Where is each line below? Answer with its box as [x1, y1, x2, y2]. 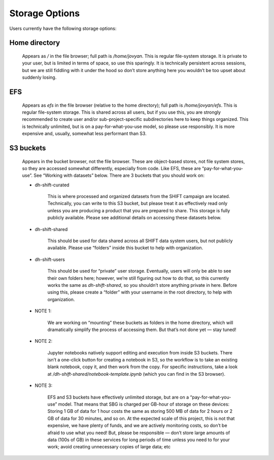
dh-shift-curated [35, 182, 70, 188]
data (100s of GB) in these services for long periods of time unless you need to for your [47, 437, 230, 443]
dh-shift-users [35, 256, 65, 262]
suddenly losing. [22, 74, 57, 81]
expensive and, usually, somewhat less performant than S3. [22, 130, 147, 137]
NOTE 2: [35, 338, 53, 344]
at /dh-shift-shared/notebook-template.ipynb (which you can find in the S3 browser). [47, 371, 226, 377]
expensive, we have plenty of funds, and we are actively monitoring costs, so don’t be [47, 422, 228, 429]
